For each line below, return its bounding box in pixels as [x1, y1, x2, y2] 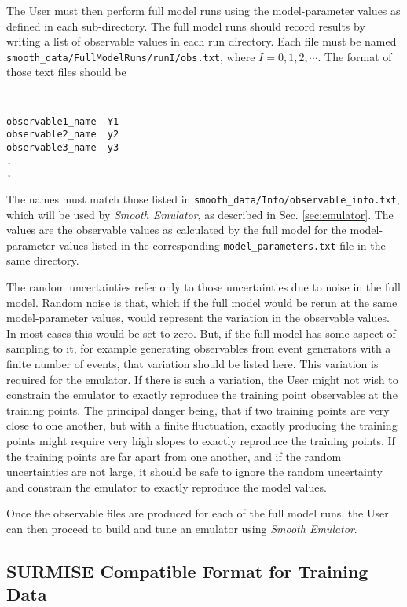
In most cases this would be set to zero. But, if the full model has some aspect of [6, 324, 396, 341]
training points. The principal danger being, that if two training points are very [6, 401, 390, 418]
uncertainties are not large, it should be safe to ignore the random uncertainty [6, 463, 383, 480]
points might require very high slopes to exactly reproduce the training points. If [6, 433, 395, 448]
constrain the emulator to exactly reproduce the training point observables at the [6, 386, 398, 403]
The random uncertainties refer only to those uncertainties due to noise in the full [6, 279, 401, 295]
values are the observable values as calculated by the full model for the [6, 221, 346, 238]
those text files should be [6, 64, 126, 80]
